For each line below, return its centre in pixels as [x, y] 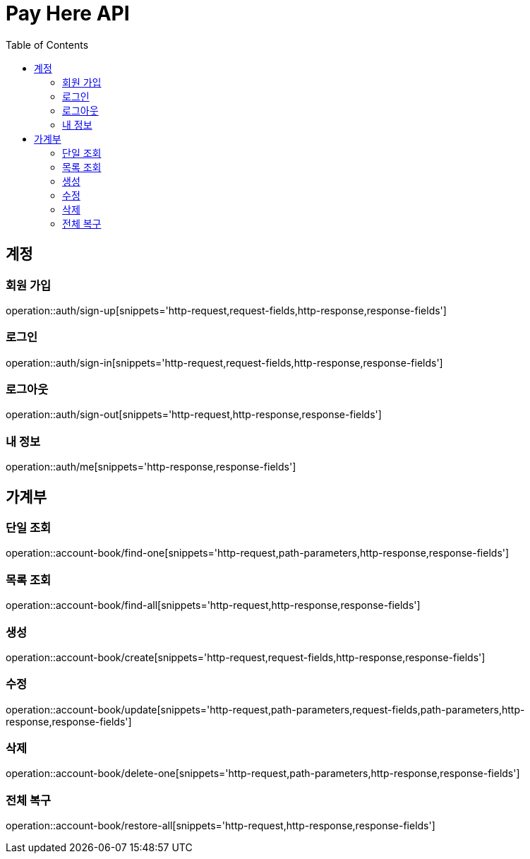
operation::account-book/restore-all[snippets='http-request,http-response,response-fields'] [221, 826]
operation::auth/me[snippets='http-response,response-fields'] [151, 467]
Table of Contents [47, 45]
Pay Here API [68, 13]
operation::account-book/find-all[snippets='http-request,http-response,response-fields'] [213, 605]
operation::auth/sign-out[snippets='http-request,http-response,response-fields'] [194, 415]
